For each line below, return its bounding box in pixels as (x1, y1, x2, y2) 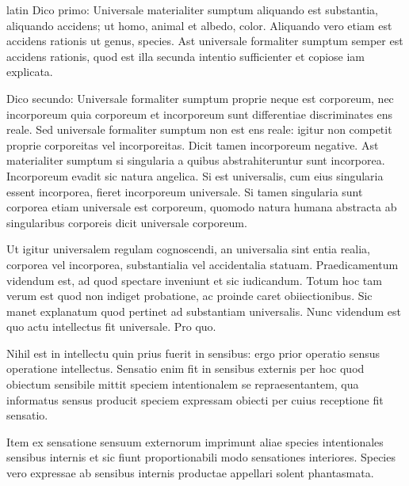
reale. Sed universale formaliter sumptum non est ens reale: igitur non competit (6, 121, 392, 138)
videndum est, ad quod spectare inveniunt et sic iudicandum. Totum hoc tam (6, 271, 382, 288)
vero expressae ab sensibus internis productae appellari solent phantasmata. (6, 465, 374, 481)
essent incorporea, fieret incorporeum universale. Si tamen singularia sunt (6, 183, 363, 199)
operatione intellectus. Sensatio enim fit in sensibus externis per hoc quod (6, 360, 365, 377)
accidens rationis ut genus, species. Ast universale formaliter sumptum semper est (6, 32, 403, 49)
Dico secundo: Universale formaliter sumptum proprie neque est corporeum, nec (6, 89, 394, 106)
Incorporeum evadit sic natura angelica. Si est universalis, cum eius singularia (6, 167, 384, 184)
